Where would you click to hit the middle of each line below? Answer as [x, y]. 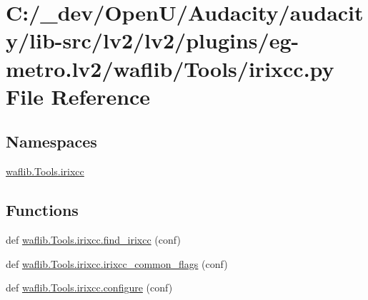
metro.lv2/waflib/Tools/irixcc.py [170, 68]
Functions [42, 210]
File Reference [78, 96]
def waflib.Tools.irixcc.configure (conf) [89, 288]
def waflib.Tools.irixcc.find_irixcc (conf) [93, 239]
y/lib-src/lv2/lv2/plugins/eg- [153, 40]
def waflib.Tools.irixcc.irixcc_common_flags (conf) [117, 263]
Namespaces [51, 141]
